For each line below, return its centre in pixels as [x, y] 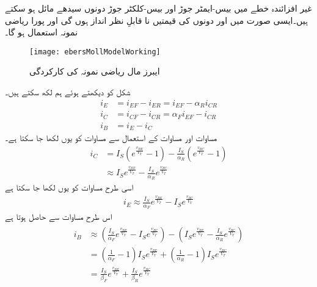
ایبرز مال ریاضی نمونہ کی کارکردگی [95, 71]
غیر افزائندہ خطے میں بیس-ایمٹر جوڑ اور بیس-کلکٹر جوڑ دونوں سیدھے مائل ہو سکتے [158, 8]
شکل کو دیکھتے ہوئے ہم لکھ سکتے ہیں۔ [68, 92]
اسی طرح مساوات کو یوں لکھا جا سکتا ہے [69, 187]
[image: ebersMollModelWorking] [95, 52]
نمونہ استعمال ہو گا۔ [42, 32]
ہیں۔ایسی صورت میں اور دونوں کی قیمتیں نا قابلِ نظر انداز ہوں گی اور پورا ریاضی [156, 20]
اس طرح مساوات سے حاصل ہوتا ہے [59, 216]
